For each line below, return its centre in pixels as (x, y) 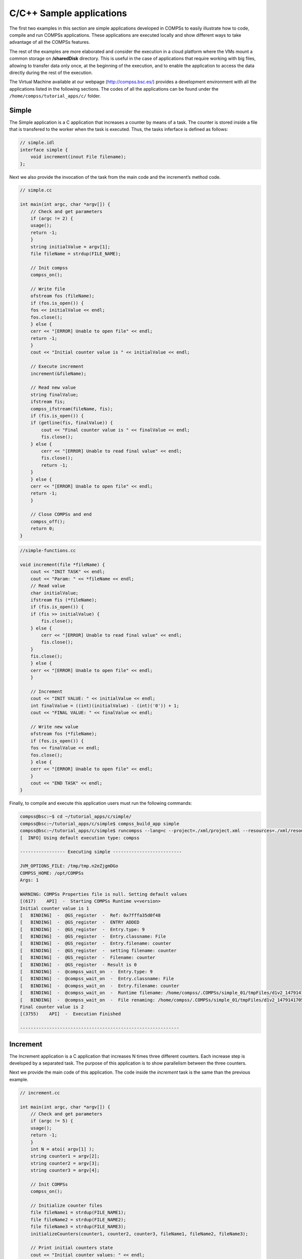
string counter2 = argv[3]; (65, 1163)
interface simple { (44, 150)
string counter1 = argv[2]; (65, 1156)
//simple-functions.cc (48, 551)
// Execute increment (57, 367)
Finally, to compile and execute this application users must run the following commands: (101, 803)
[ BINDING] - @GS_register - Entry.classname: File (93, 936)
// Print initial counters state (72, 1248)
